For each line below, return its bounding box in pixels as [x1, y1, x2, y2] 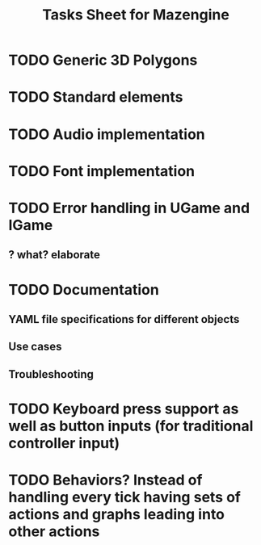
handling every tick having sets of [8, 488, 241, 506]
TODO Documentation [8, 280, 159, 299]
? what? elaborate [8, 248, 101, 262]
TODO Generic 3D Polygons [8, 51, 198, 69]
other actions [8, 522, 100, 541]
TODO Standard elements [8, 88, 183, 107]
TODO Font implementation [8, 161, 196, 180]
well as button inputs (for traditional [8, 417, 254, 435]
